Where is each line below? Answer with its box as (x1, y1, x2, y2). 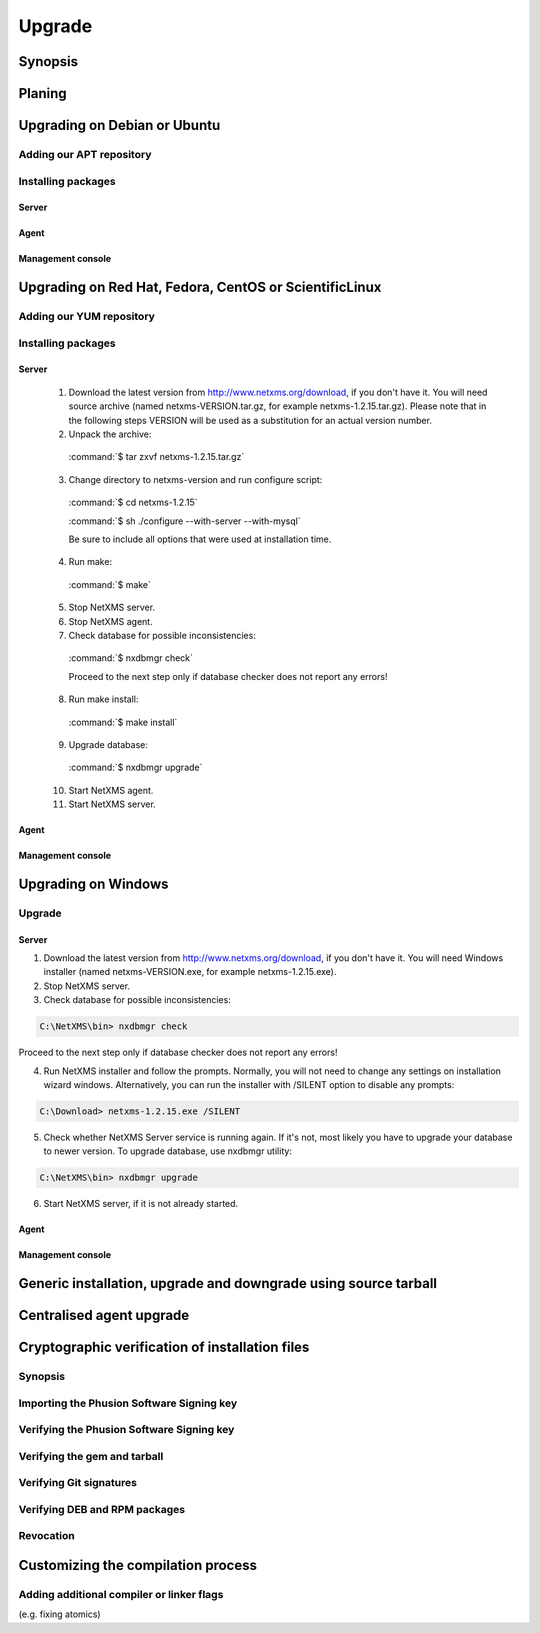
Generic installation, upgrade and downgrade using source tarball (18, 1275, 438, 1292)
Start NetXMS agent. (68, 784, 154, 796)
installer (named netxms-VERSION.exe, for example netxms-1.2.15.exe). (43, 966, 337, 978)
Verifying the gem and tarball (18, 1449, 164, 1463)
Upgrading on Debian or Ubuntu (18, 117, 221, 134)
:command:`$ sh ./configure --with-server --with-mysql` (68, 515, 301, 527)
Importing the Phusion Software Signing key (18, 1396, 238, 1410)
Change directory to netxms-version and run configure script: (68, 473, 323, 485)
